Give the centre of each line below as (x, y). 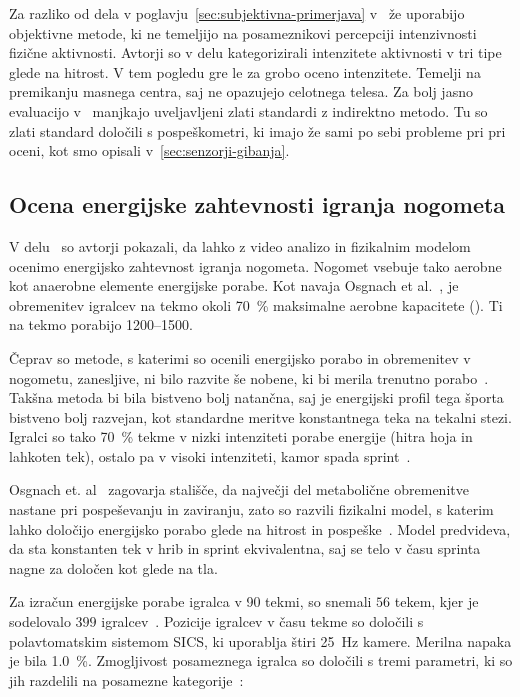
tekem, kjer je (436, 601)
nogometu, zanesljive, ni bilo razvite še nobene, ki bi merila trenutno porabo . (249, 377)
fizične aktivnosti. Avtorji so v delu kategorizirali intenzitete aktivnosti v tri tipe (255, 52)
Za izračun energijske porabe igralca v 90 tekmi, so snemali (190, 601)
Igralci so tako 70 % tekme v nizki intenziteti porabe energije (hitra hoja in (241, 436)
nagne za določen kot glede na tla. (113, 567)
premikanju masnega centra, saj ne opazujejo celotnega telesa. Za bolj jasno (241, 91)
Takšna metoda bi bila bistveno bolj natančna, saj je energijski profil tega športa (256, 397)
